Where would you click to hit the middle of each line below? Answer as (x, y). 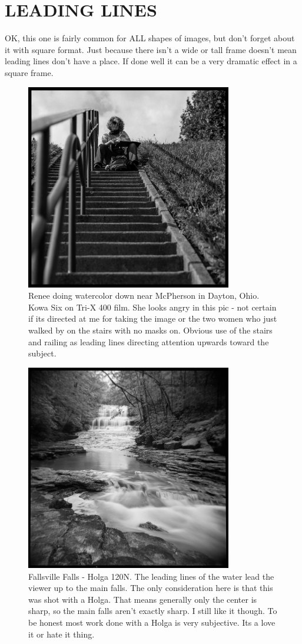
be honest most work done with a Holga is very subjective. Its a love (152, 622)
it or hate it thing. (62, 634)
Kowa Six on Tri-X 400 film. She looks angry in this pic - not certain (152, 307)
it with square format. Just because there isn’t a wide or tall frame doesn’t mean (151, 49)
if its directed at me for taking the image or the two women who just (153, 318)
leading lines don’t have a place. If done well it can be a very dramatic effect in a (151, 61)
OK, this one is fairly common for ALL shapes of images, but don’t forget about (150, 38)
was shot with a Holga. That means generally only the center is (143, 599)
